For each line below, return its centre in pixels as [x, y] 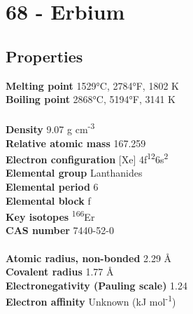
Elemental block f [48, 200]
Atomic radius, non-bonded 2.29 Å [89, 258]
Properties [44, 56]
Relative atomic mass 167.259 [76, 143]
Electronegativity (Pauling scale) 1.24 [96, 285]
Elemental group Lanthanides [74, 173]
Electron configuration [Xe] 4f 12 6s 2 [87, 158]
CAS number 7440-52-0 [60, 230]
